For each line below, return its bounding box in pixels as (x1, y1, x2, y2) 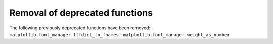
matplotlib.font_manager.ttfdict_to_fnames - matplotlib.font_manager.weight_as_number (9, 31, 230, 37)
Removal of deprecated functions (9, 7, 153, 18)
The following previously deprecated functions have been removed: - (9, 25, 154, 31)
